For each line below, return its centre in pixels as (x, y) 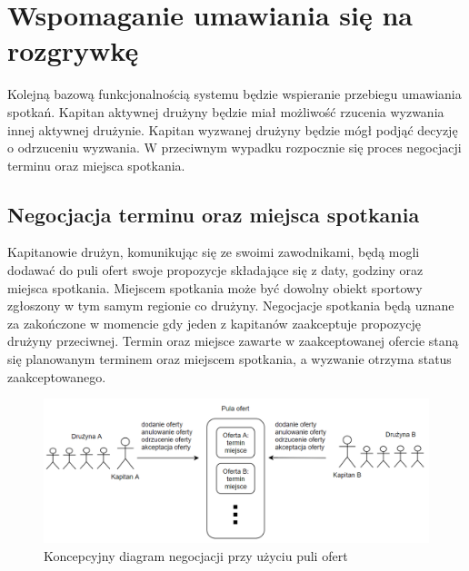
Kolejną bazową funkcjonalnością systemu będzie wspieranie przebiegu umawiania (234, 94)
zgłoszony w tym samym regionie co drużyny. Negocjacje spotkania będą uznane (231, 305)
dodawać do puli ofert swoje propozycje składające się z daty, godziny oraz (215, 270)
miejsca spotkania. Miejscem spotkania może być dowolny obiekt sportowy (215, 287)
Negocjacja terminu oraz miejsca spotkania (214, 214)
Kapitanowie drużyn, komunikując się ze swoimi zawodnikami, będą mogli (214, 252)
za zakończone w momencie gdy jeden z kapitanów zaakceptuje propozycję (214, 323)
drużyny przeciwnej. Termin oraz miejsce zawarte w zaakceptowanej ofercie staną (233, 341)
